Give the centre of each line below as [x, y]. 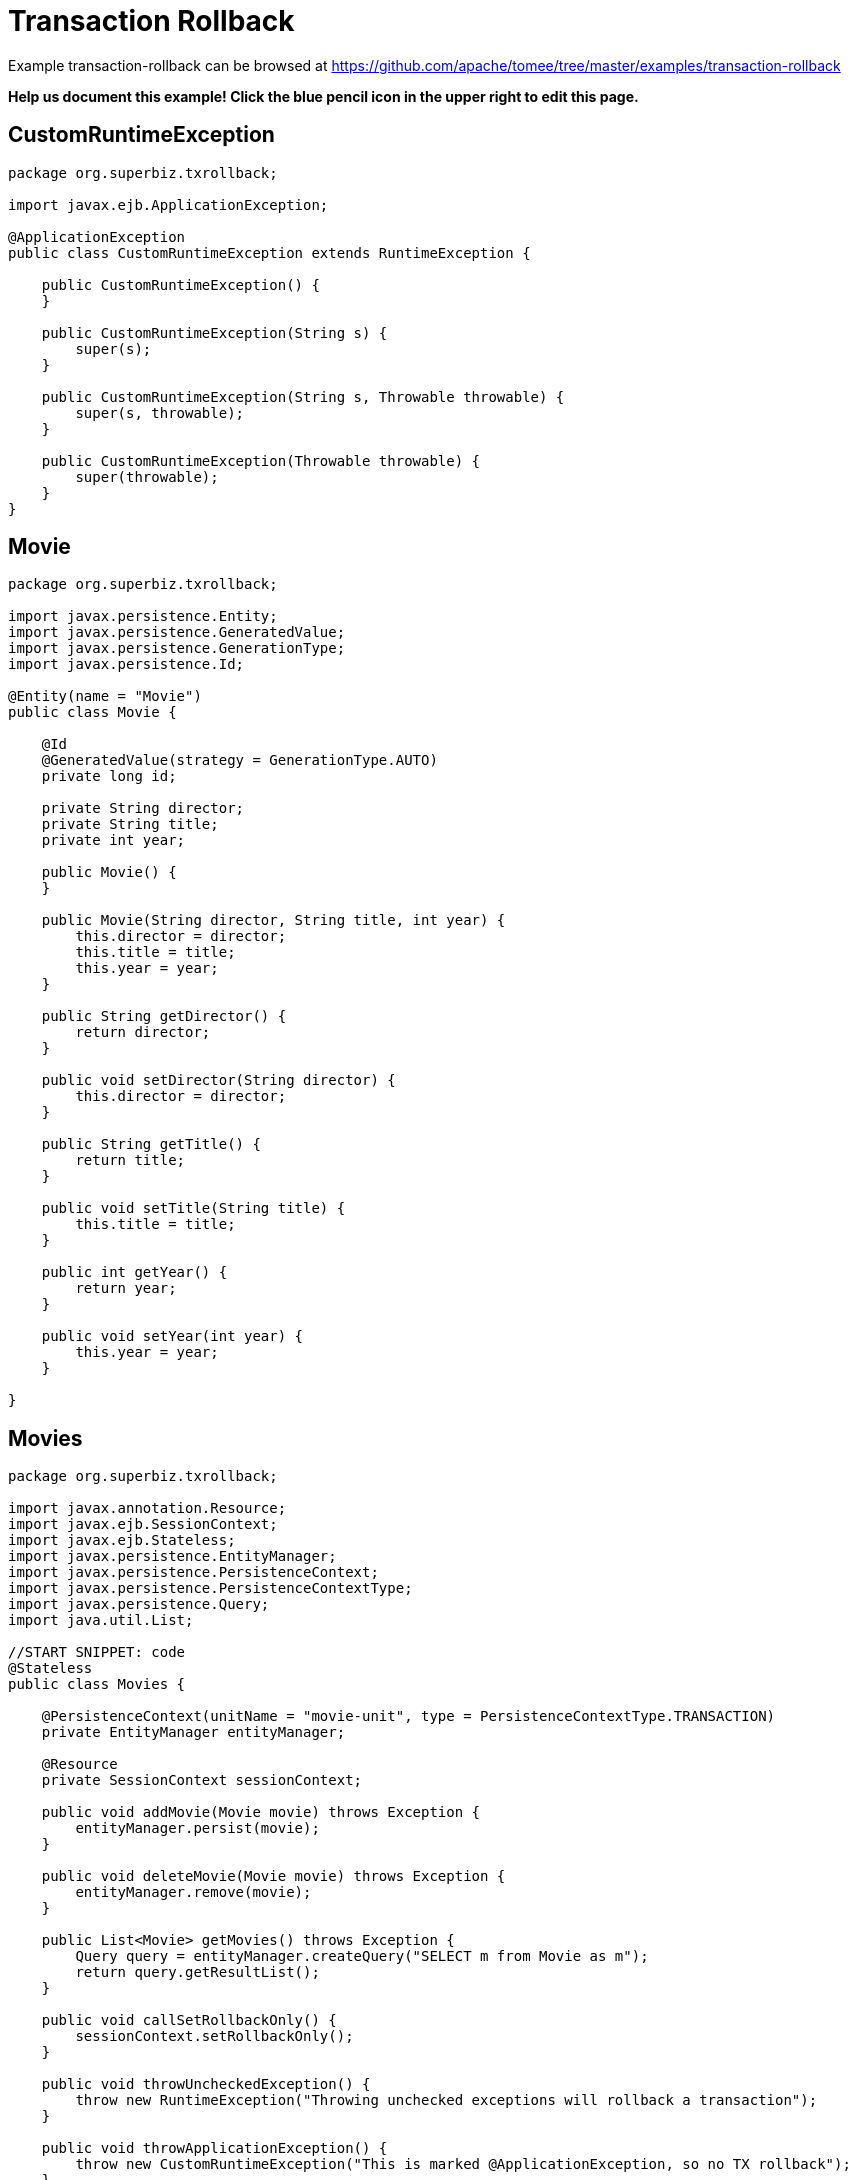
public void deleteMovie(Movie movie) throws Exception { [273, 1876]
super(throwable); [147, 476]
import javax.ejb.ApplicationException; [168, 204]
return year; [126, 1288]
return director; [143, 1032]
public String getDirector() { [164, 1016]
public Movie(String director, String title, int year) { [273, 920]
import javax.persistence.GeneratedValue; [177, 632]
